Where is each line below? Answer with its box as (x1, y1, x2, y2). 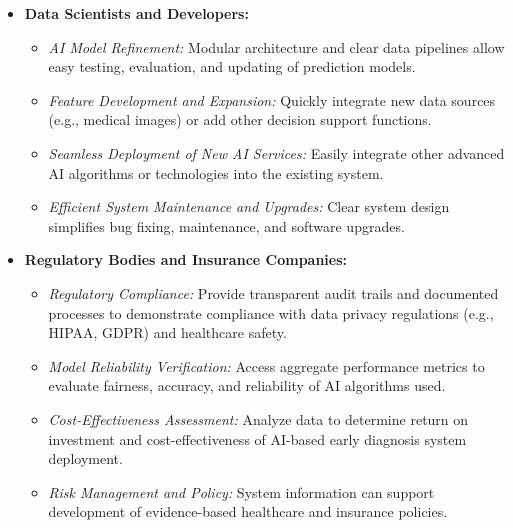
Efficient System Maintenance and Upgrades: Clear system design (48, 196, 450, 217)
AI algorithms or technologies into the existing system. (48, 162, 384, 183)
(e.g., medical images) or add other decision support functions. (48, 109, 432, 130)
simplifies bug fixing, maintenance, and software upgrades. (48, 215, 405, 236)
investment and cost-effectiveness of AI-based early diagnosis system (48, 428, 467, 449)
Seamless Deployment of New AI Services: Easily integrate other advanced (48, 142, 505, 163)
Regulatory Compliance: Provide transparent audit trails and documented (48, 282, 499, 303)
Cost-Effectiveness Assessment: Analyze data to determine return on (48, 408, 469, 429)
